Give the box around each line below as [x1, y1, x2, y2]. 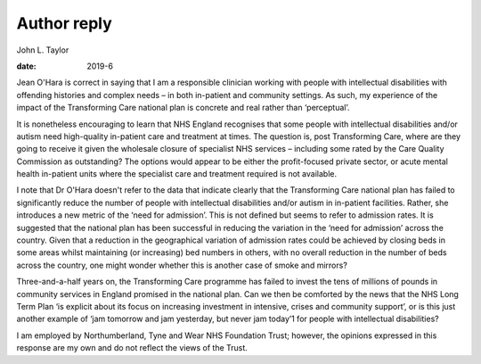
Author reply [16, 13, 113, 33]
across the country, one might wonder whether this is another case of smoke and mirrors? [16, 260, 347, 270]
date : [16, 61, 37, 71]
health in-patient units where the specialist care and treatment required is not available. [16, 169, 338, 179]
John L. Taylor [16, 45, 69, 55]
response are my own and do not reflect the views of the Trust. [16, 343, 249, 353]
